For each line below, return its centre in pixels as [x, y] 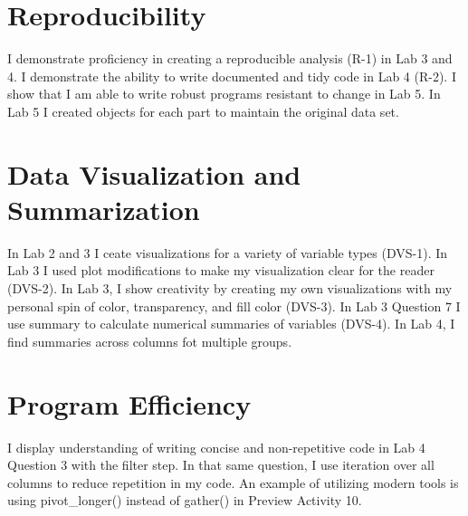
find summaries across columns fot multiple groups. [150, 341]
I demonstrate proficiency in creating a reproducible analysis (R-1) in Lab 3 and [230, 58]
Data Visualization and [154, 173]
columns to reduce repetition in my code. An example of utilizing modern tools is [233, 482]
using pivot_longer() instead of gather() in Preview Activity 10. [185, 500]
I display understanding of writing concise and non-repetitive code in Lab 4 [216, 447]
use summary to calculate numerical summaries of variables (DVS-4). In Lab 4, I [231, 324]
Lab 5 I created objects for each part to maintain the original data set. [203, 111]
